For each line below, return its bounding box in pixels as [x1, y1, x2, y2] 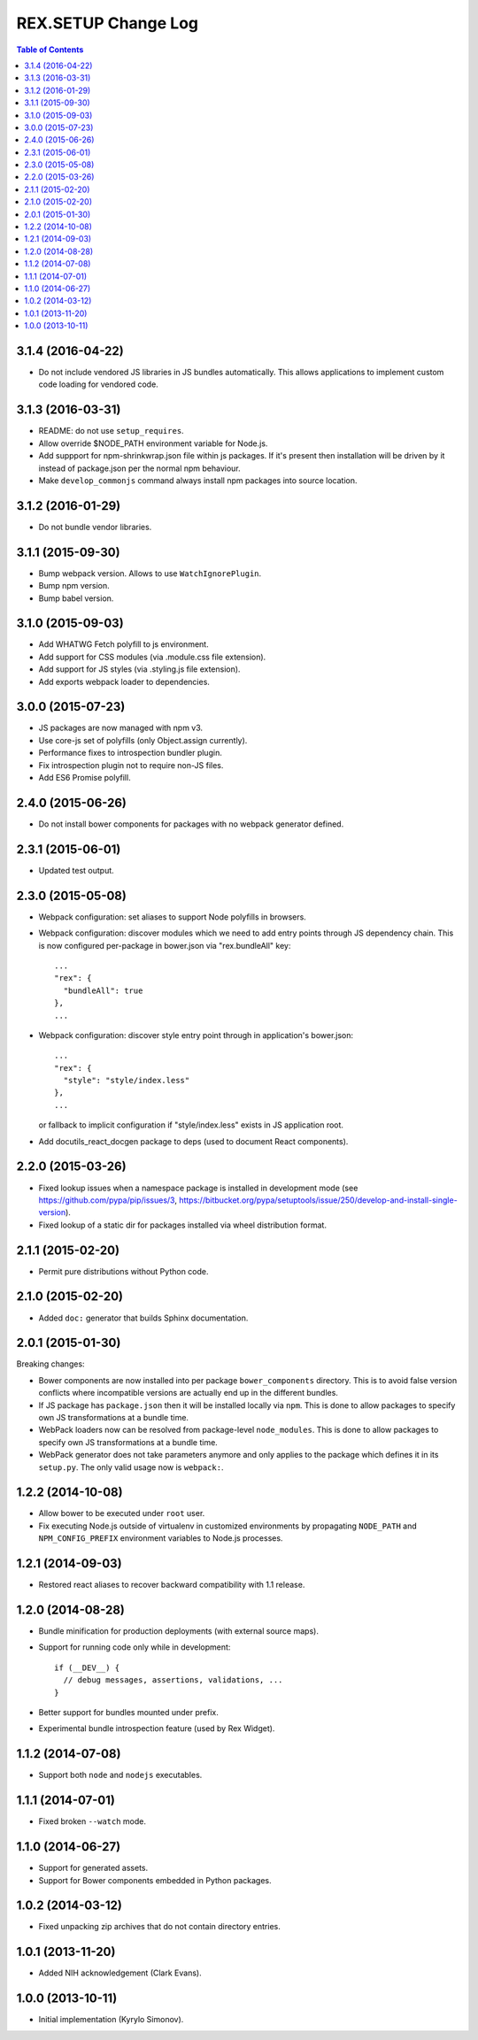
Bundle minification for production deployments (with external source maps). [38, 1626, 319, 1636]
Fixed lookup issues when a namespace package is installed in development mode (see [38, 1182, 358, 1193]
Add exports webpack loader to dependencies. [38, 676, 210, 687]
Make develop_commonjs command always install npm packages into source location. [38, 474, 358, 486]
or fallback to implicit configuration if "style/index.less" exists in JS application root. [38, 1120, 344, 1130]
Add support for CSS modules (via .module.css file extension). [38, 651, 266, 662]
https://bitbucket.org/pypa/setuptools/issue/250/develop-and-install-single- [178, 1195, 458, 1205]
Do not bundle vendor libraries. [38, 521, 152, 532]
